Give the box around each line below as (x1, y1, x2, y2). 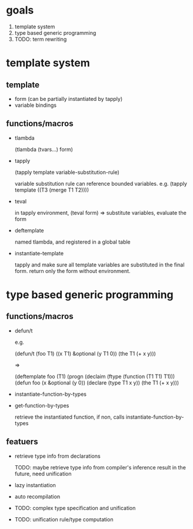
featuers (6, 437, 38, 447)
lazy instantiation (14, 481, 56, 488)
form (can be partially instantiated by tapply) (14, 95, 122, 102)
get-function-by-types (14, 402, 69, 409)
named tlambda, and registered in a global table (14, 238, 131, 245)
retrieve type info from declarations (14, 452, 101, 459)
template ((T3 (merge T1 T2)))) (14, 186, 89, 193)
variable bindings (14, 101, 57, 109)
